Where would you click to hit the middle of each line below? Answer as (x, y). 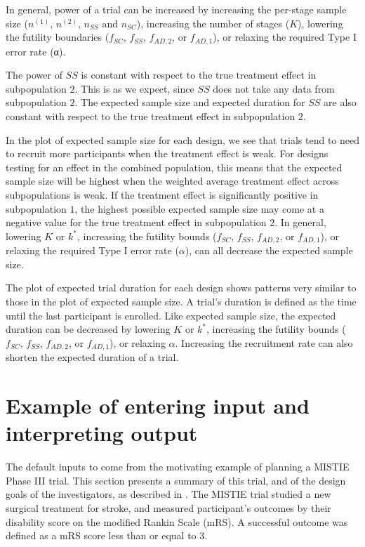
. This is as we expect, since (134, 88)
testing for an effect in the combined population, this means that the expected (174, 167)
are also (340, 102)
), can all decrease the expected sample (269, 250)
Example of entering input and (158, 406)
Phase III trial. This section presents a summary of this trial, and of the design (176, 480)
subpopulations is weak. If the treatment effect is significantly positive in (162, 194)
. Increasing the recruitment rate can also (264, 342)
